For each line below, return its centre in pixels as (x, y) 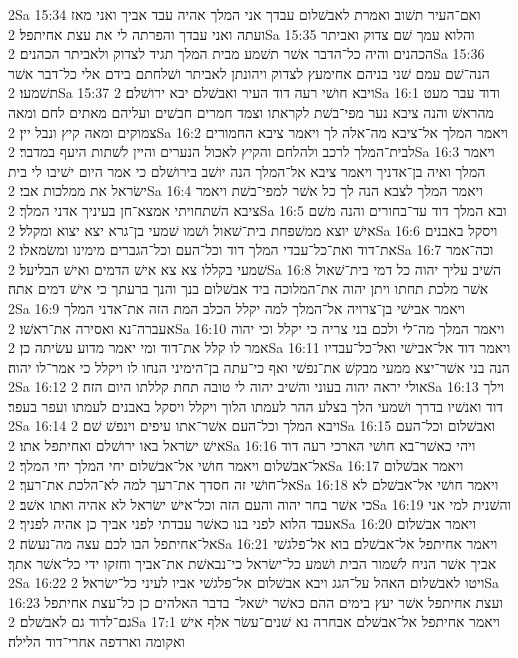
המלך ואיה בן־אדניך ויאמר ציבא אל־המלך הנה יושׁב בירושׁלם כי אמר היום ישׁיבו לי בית (247, 170)
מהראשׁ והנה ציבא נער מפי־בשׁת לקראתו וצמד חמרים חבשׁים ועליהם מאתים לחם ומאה (251, 111)
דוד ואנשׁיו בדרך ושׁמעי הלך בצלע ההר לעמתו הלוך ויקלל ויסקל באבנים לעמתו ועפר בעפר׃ (256, 405)
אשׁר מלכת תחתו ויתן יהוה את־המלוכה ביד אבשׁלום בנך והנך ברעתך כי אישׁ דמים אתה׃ (248, 288)
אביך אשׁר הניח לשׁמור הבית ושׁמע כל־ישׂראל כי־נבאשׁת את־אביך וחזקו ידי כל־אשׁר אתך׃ (252, 562)
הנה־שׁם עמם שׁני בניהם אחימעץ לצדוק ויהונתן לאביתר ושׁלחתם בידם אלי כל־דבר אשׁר (249, 72)
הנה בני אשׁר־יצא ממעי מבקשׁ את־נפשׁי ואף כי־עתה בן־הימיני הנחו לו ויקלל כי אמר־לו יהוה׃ (259, 366)
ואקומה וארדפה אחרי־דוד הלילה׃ (96, 641)
